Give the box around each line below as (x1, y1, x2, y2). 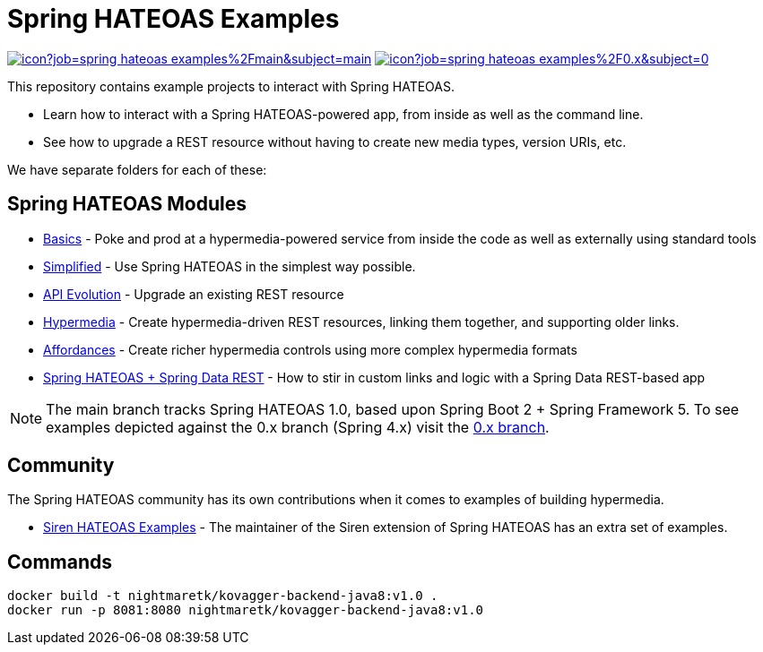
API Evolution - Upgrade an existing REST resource (43, 286, 344, 302)
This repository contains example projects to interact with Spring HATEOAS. (7, 78, 455, 94)
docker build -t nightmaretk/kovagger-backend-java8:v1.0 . (7, 588, 438, 604)
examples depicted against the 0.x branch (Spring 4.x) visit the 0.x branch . (46, 417, 550, 436)
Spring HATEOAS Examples (7, 4, 340, 34)
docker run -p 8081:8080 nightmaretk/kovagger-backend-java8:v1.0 (7, 603, 484, 618)
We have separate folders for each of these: (7, 161, 267, 177)
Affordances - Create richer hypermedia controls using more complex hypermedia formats (43, 341, 577, 357)
